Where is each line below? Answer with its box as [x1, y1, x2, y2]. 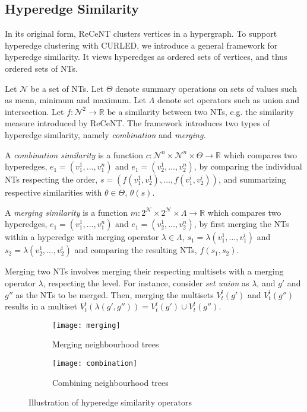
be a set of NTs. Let [30, 82, 104, 94]
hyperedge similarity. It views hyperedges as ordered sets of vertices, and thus [5, 50, 287, 63]
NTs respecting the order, [5, 173, 98, 186]
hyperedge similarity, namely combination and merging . [5, 128, 206, 140]
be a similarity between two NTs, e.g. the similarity [107, 105, 294, 117]
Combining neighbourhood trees [52, 376, 169, 388]
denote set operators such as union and [157, 94, 300, 106]
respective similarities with [5, 186, 102, 199]
